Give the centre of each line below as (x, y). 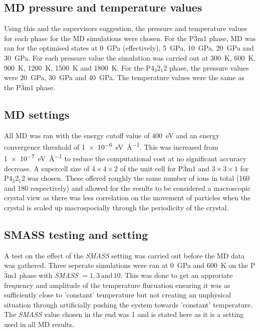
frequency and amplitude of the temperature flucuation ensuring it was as (117, 285)
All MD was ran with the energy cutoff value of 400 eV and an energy (112, 135)
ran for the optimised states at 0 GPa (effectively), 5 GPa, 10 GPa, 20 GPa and (129, 48)
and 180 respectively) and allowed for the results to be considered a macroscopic (127, 188)
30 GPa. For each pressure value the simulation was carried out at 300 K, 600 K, (130, 57)
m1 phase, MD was (227, 38)
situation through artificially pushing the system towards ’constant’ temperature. (128, 304)
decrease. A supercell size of (47, 168)
